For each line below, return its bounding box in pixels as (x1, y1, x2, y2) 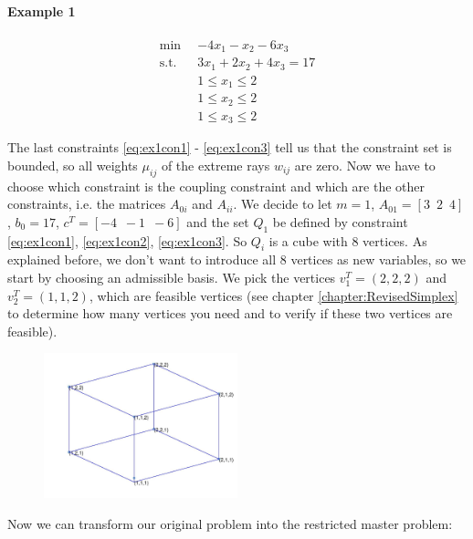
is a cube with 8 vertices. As (268, 231, 427, 250)
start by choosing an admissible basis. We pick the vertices (7, 267, 336, 286)
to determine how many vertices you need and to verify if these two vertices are (7, 304, 453, 323)
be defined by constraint (272, 212, 408, 231)
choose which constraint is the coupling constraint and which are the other (7, 176, 426, 195)
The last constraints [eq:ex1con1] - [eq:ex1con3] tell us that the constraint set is (7, 138, 452, 157)
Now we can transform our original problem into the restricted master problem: (7, 513, 453, 533)
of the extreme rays (161, 155, 270, 174)
